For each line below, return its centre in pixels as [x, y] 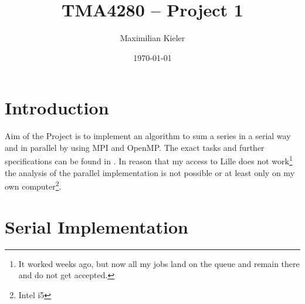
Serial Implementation [96, 226]
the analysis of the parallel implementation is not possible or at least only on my [150, 172]
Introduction [57, 108]
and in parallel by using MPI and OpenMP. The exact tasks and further [135, 147]
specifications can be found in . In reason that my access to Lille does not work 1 [149, 160]
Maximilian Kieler [152, 38]
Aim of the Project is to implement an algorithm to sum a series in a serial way [148, 136]
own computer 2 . [33, 185]
